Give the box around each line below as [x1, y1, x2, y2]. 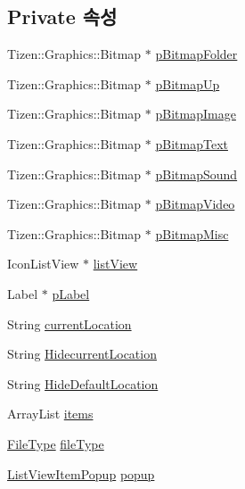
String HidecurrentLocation [7, 344, 157, 363]
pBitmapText [155, 134, 228, 153]
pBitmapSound [155, 164, 238, 183]
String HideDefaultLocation [7, 374, 159, 393]
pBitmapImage [155, 104, 236, 123]
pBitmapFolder [155, 45, 238, 63]
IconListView [7, 254, 79, 273]
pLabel [52, 284, 90, 303]
